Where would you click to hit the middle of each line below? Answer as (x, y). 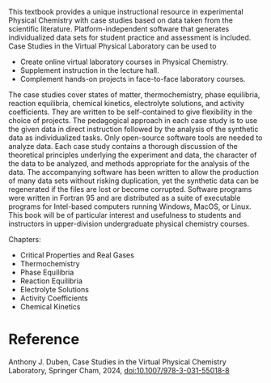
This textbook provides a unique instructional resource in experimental (126, 12)
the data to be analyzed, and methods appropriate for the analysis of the (129, 164)
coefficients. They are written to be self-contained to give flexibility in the (131, 112)
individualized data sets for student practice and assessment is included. (130, 37)
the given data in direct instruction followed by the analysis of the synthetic (133, 129)
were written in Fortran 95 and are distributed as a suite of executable (125, 198)
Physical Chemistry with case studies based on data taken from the (121, 20)
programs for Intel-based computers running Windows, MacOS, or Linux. (130, 206)
